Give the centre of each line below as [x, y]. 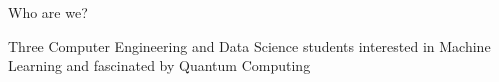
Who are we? [48, 12]
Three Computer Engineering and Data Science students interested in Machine [249, 45]
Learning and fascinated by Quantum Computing [159, 65]
